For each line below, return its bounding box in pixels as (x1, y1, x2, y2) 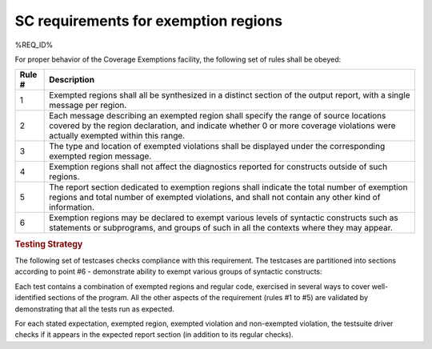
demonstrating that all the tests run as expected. (14, 304, 175, 314)
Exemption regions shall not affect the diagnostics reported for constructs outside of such (49, 161, 388, 172)
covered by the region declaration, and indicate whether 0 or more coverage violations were (49, 120, 396, 131)
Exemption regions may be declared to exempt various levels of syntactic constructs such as (49, 212, 399, 223)
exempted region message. (49, 150, 152, 162)
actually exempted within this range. (49, 130, 186, 142)
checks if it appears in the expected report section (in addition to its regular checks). (14, 330, 294, 339)
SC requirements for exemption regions (14, 12, 283, 30)
